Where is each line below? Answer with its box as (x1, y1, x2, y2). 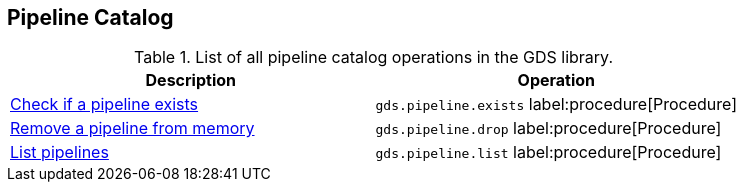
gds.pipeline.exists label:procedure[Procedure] (375, 94, 738, 115)
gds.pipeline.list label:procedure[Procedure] (375, 142, 722, 163)
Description (145, 70, 236, 91)
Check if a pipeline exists (10, 94, 199, 115)
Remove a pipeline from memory (10, 118, 255, 139)
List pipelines (10, 142, 109, 163)
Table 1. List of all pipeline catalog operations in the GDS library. (134, 47, 613, 68)
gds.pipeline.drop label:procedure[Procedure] (375, 118, 722, 139)
